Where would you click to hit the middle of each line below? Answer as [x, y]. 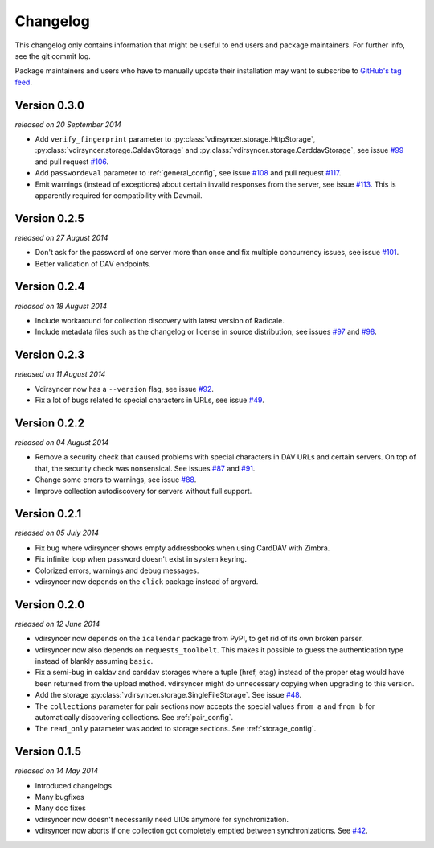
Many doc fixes [60, 808]
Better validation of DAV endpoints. [93, 263]
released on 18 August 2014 [61, 306]
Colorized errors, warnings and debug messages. [117, 570]
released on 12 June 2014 [57, 624]
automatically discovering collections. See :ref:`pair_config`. [134, 717]
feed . [23, 82]
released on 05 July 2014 [57, 533]
